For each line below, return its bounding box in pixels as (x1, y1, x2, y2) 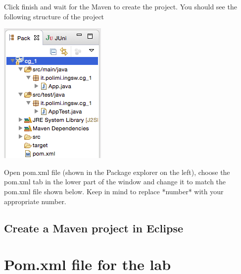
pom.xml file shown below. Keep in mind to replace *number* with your (4, 186, 224, 196)
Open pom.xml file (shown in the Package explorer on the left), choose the (4, 166, 230, 177)
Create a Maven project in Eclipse (4, 220, 183, 235)
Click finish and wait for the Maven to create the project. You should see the (4, 1, 237, 11)
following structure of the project (4, 11, 104, 21)
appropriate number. (4, 196, 66, 206)
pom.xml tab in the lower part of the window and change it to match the (4, 176, 226, 187)
